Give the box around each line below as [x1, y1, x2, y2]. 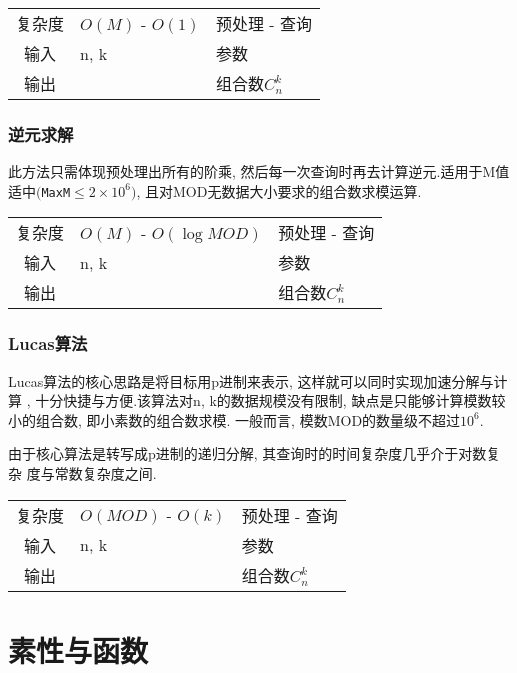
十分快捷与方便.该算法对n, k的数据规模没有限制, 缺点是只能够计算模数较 [35, 390, 506, 411]
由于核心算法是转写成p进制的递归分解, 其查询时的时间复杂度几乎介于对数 [8, 443, 487, 464]
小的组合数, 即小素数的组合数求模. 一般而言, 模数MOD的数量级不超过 [8, 409, 461, 430]
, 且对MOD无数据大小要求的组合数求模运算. [136, 180, 422, 201]
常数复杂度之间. [54, 463, 157, 484]
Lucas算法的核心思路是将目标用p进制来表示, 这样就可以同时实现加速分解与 [8, 370, 494, 391]
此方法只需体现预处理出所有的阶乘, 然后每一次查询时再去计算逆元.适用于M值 [8, 161, 510, 182]
